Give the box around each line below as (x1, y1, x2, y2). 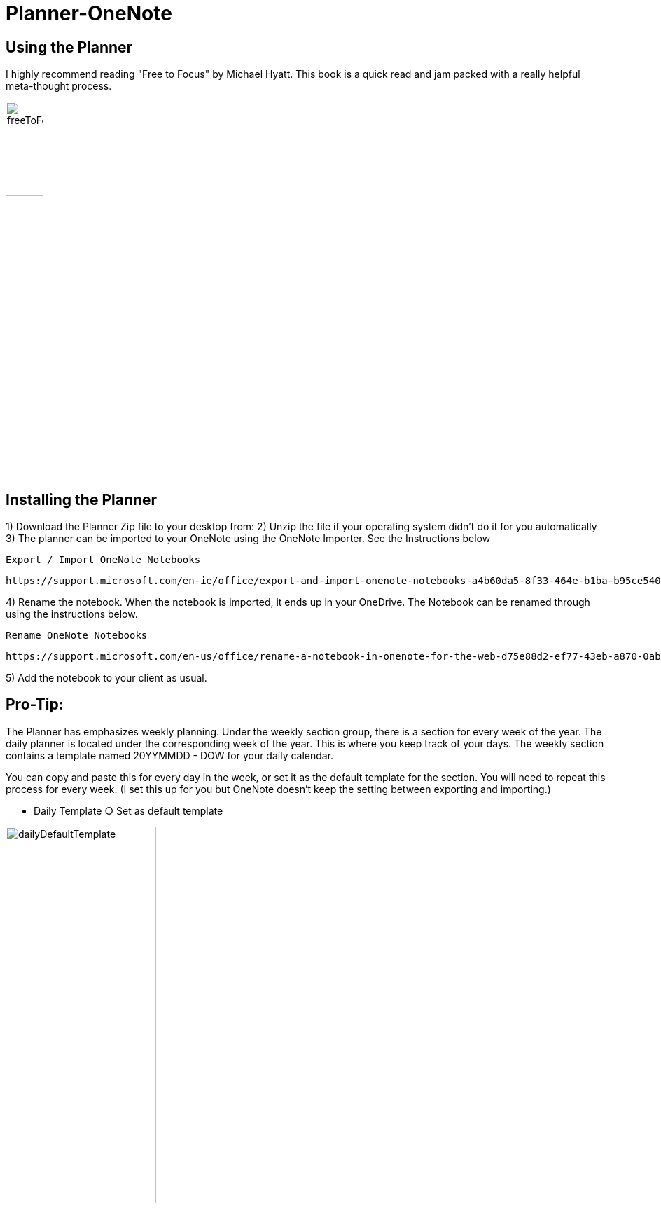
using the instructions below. (6, 608, 138, 621)
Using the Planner (6, 38, 133, 56)
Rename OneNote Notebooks (6, 630, 148, 642)
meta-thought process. (6, 80, 112, 92)
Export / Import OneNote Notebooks (6, 554, 201, 566)
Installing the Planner (6, 490, 158, 509)
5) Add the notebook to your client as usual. (6, 672, 207, 684)
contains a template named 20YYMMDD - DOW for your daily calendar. (6, 749, 334, 761)
